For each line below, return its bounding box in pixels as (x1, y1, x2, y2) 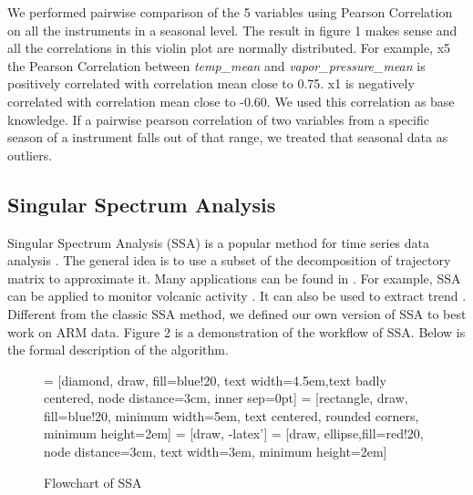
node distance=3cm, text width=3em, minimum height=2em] (44, 442, 387, 461)
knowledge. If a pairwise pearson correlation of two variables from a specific (7, 109, 429, 129)
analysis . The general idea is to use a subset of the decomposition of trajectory (7, 251, 451, 270)
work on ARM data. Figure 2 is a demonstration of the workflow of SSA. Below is (7, 322, 466, 341)
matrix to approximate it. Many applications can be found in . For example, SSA (7, 268, 461, 287)
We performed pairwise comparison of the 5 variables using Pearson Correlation (7, 3, 453, 21)
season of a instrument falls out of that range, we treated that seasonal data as (7, 128, 448, 147)
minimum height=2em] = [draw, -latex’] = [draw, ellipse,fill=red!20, (44, 424, 424, 443)
